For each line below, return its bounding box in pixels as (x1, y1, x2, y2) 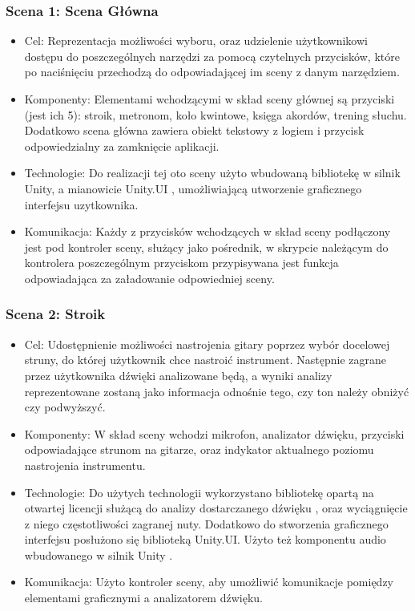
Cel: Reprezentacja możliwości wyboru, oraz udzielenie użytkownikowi (24, 32, 368, 49)
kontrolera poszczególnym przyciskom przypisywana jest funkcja (24, 254, 339, 271)
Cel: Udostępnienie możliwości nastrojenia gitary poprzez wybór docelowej (24, 335, 390, 352)
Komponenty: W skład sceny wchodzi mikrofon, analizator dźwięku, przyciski (24, 425, 405, 442)
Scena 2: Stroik (6, 304, 106, 324)
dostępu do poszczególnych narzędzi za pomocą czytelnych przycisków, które (24, 47, 400, 64)
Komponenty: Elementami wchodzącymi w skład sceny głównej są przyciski (24, 91, 395, 107)
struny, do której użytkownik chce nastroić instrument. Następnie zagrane (24, 351, 387, 368)
